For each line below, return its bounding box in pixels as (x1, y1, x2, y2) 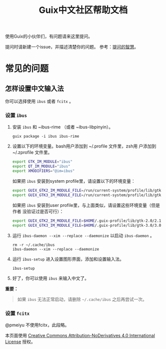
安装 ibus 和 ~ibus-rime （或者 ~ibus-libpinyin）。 (12, 124, 113, 130)
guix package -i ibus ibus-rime (12, 134, 79, 139)
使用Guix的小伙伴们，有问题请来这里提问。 (5, 33, 93, 40)
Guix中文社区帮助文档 (39, 4, 128, 16)
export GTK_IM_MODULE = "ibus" (12, 159, 73, 164)
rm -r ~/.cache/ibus (12, 242, 55, 248)
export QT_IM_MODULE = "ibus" (12, 164, 70, 169)
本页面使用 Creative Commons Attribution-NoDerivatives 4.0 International (5, 332, 155, 338)
